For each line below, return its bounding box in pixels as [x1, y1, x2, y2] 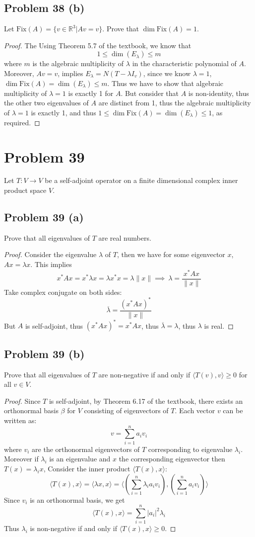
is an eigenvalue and [49, 453, 111, 464]
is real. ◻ [204, 320, 234, 331]
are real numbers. [98, 232, 151, 243]
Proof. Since [4, 395, 41, 406]
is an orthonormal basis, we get [30, 494, 125, 505]
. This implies [30, 259, 72, 269]
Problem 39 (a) [4, 209, 84, 225]
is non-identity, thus [188, 88, 249, 98]
